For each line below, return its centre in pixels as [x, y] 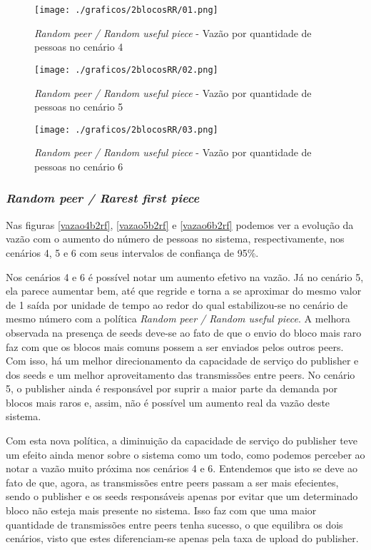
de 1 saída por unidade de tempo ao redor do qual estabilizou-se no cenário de [177, 304]
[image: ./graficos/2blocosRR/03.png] [126, 129]
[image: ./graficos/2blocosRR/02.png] [126, 70]
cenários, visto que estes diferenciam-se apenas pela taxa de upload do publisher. [182, 538]
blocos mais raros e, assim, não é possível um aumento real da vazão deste [168, 402]
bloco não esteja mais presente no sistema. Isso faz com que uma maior [161, 510]
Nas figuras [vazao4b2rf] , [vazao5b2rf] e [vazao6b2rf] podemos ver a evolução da [180, 224]
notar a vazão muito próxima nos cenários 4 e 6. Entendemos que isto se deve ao [182, 468]
